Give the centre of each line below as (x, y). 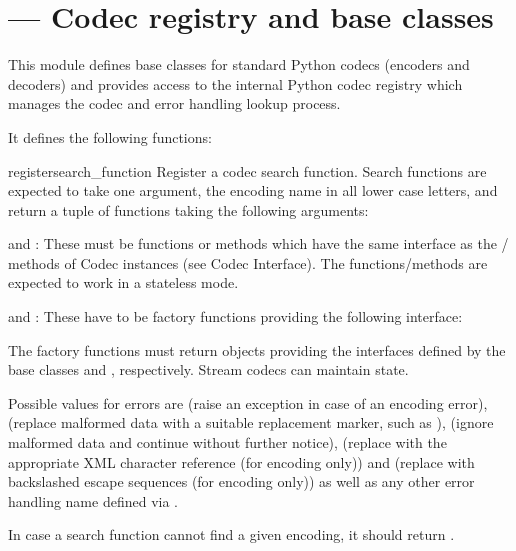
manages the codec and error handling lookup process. (174, 103)
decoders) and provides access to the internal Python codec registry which (235, 83)
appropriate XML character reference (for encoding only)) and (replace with (241, 461)
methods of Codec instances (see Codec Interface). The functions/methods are (248, 262)
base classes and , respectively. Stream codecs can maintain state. (208, 369)
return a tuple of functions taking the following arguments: (188, 209)
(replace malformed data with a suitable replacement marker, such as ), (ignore (251, 422)
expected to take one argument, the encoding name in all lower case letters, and (253, 190)
